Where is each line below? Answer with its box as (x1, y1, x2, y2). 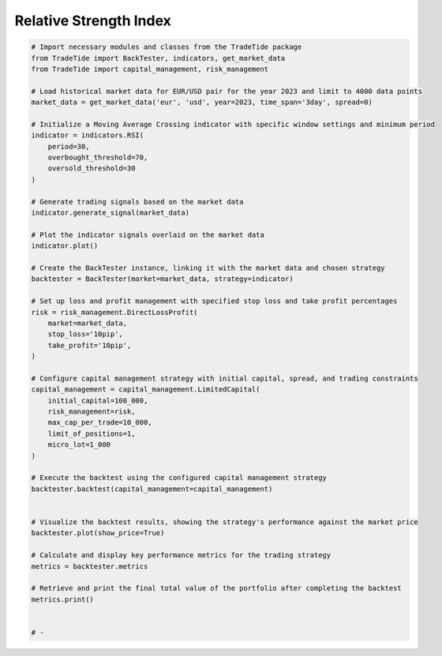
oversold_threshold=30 (47, 164, 136, 173)
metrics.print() (31, 594, 95, 604)
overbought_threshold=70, (47, 153, 148, 162)
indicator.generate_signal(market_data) (31, 208, 189, 217)
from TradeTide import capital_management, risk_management (31, 64, 269, 73)
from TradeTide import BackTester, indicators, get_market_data (31, 54, 286, 62)
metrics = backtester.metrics (31, 561, 148, 571)
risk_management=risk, (47, 407, 136, 416)
